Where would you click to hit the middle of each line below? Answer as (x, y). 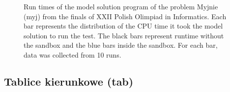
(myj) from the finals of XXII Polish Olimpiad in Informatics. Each (125, 16)
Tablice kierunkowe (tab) (69, 81)
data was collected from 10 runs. (72, 54)
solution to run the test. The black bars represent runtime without (124, 35)
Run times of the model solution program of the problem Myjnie (121, 6)
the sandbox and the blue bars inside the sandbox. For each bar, (121, 45)
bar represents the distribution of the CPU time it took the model (123, 26)
